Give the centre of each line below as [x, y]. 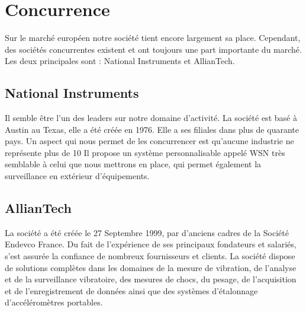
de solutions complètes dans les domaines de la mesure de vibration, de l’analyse [151, 267]
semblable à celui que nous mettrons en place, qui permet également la [133, 164]
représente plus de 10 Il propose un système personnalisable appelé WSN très [145, 152]
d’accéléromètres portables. [54, 302]
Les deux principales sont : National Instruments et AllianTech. [120, 61]
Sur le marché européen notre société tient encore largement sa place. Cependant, [153, 38]
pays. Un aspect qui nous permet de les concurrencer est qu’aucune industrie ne [149, 141]
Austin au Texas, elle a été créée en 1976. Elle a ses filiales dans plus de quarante [152, 129]
